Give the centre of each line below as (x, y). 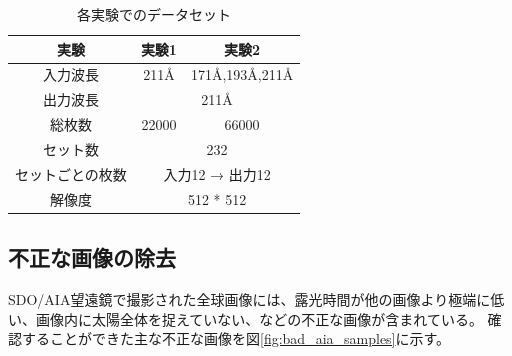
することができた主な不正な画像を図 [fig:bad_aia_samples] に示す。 (236, 338)
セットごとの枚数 (71, 173)
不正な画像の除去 (92, 257)
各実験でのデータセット (154, 14)
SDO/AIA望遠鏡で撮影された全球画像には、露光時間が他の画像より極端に (249, 298)
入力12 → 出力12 (217, 173)
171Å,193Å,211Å (242, 74)
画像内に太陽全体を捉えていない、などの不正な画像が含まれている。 (259, 318)
